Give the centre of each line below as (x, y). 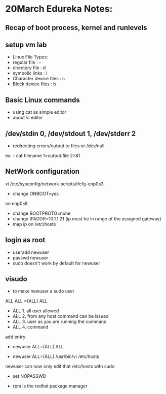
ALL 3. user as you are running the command (59, 322)
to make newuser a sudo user (44, 291)
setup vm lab (26, 44)
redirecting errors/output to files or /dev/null (58, 146)
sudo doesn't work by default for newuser (56, 263)
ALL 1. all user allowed (36, 311)
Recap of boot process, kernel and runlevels (76, 28)
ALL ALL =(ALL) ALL (27, 301)
